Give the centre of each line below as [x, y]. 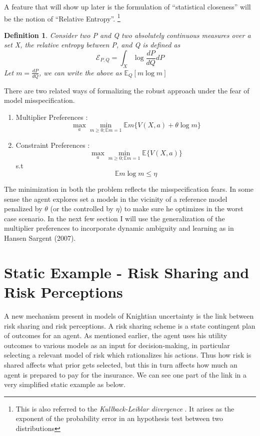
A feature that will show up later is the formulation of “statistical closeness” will [127, 6]
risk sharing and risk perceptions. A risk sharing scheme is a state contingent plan [130, 325]
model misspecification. [39, 100]
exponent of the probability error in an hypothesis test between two [119, 418]
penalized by [23, 209]
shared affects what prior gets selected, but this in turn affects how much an [121, 364]
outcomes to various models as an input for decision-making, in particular [117, 345]
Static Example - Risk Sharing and [127, 272]
